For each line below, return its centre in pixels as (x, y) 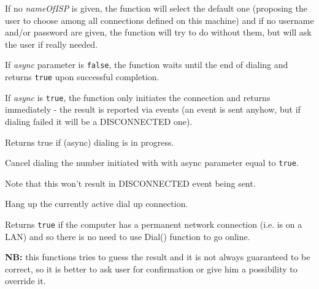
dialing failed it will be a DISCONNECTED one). (99, 121)
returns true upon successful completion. (82, 77)
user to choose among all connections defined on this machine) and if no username (159, 20)
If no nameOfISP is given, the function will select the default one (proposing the (156, 8)
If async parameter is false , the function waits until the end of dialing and (147, 65)
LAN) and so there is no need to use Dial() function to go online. (128, 236)
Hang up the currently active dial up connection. (97, 204)
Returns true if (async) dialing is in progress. (90, 142)
